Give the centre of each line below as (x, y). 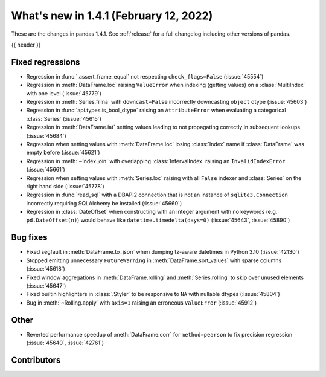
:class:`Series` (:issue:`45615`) (64, 118)
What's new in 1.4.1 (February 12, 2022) (112, 16)
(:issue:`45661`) (46, 170)
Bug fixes (29, 238)
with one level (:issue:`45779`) (64, 93)
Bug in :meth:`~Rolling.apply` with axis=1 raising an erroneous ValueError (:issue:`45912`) (142, 303)
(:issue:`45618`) (46, 269)
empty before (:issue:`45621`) (63, 153)
